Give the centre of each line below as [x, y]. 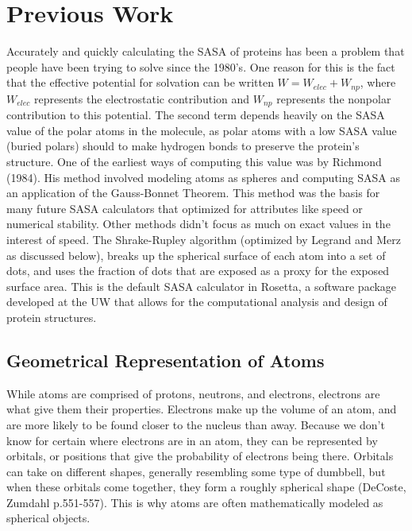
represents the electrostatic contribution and [142, 98]
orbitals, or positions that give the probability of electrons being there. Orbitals [200, 456]
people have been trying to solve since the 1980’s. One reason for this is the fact [201, 66]
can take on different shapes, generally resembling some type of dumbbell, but [196, 471]
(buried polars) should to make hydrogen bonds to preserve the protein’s [183, 146]
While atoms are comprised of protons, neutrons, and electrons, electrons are [193, 393]
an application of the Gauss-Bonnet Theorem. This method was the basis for [193, 193]
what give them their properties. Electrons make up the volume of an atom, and [202, 409]
